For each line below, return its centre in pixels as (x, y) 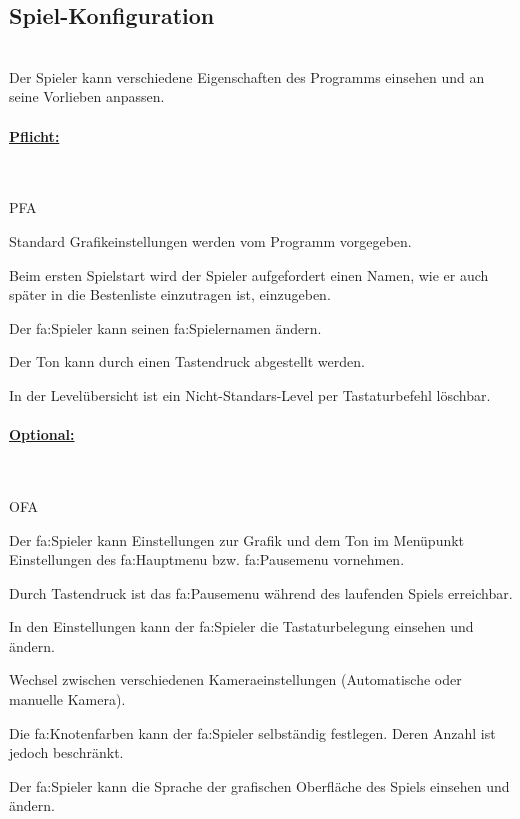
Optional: (42, 434)
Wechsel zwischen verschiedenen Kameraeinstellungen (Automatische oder (235, 679)
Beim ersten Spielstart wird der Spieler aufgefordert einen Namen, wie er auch (249, 274)
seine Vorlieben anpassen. (87, 96)
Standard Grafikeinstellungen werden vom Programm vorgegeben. (210, 240)
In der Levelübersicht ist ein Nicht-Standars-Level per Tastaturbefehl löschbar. (250, 394)
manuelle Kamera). (67, 699)
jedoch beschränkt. (66, 752)
